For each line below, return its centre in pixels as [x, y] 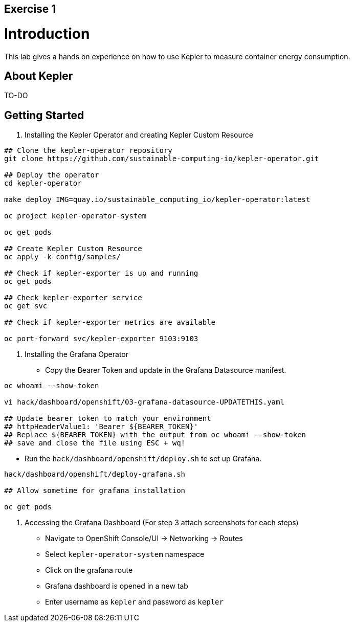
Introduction [47, 33]
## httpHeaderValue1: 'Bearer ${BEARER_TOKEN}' [101, 427]
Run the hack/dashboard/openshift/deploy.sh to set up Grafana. [143, 459]
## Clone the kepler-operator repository [88, 151]
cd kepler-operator [43, 183]
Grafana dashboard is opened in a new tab [117, 586]
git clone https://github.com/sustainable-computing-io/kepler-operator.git [162, 159]
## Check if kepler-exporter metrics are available [110, 322]
